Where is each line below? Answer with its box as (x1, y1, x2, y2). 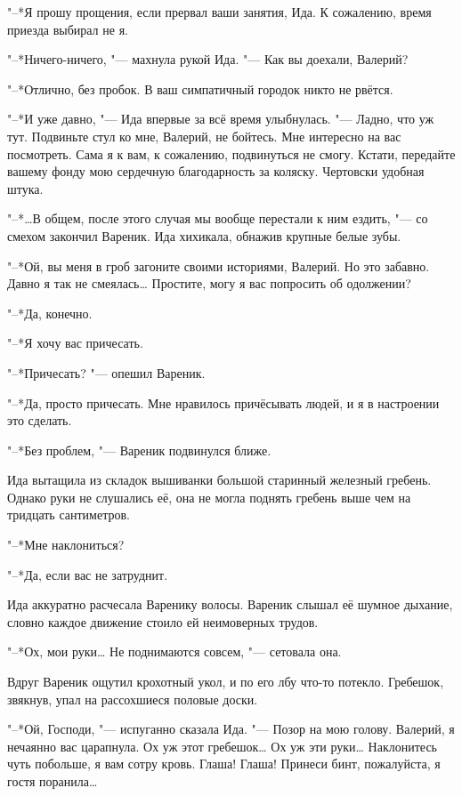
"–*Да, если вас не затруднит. (7, 565, 168, 583)
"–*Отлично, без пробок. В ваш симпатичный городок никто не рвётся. (7, 79, 393, 98)
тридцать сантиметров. (7, 505, 130, 524)
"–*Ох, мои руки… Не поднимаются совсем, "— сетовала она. (7, 642, 342, 661)
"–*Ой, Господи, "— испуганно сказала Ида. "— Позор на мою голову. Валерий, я (7, 720, 455, 738)
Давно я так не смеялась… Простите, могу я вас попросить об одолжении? (7, 274, 411, 293)
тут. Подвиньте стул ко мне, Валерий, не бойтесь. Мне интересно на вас (7, 126, 401, 145)
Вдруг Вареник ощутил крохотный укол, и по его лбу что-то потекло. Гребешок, (7, 672, 444, 691)
